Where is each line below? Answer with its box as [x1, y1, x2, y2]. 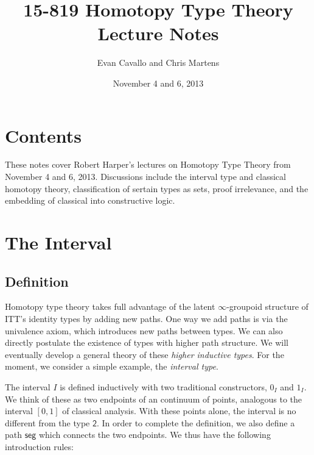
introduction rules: [5, 440, 74, 453]
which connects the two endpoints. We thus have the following [38, 428, 271, 441]
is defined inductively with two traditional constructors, [60, 380, 267, 393]
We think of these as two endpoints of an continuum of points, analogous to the [5, 392, 302, 405]
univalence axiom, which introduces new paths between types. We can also [5, 324, 283, 337]
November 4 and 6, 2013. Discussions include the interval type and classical [5, 170, 286, 183]
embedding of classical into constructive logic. [5, 194, 175, 207]
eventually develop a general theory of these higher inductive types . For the [5, 348, 284, 360]
